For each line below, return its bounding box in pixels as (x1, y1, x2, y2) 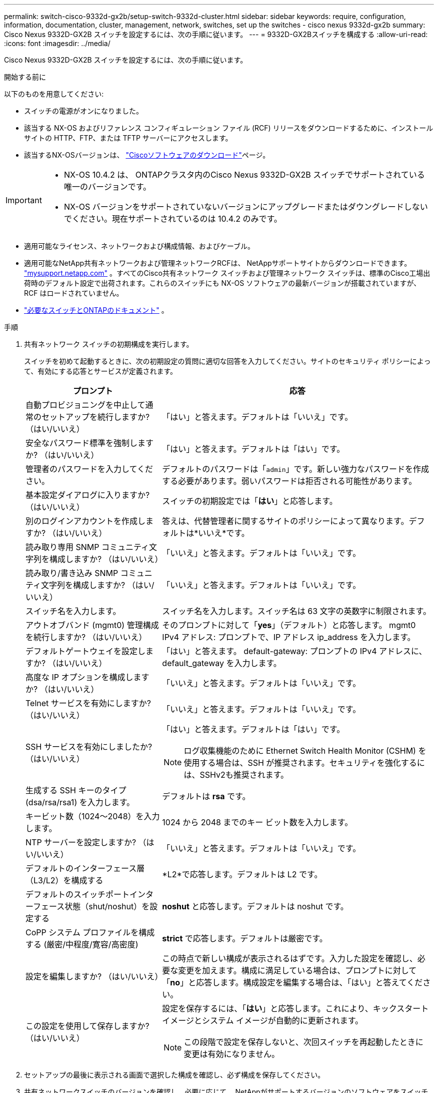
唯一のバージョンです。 (63, 182, 151, 192)
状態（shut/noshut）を (64, 901, 150, 911)
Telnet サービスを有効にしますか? (25, 698, 151, 708)
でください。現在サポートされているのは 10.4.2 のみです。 (63, 214, 282, 224)
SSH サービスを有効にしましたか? (25, 742, 152, 752)
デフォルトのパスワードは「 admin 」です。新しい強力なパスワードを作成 (162, 464, 429, 474)
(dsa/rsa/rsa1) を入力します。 (25, 797, 135, 807)
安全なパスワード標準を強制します (25, 438, 154, 448)
